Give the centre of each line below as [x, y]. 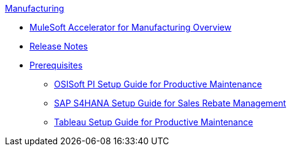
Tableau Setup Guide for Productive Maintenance [154, 122]
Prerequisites [56, 65]
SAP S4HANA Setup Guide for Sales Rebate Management [170, 103]
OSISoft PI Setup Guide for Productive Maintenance [158, 84]
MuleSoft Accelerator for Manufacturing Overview [130, 27]
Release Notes [59, 46]
